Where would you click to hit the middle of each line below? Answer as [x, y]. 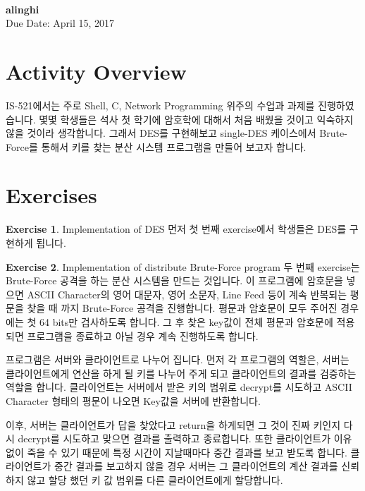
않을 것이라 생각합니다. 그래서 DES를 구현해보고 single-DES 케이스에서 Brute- [177, 133]
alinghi [23, 9]
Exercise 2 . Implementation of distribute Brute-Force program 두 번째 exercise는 [183, 266]
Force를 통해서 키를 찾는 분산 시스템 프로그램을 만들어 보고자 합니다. [156, 146]
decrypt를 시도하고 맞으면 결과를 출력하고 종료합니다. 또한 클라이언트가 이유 [185, 438]
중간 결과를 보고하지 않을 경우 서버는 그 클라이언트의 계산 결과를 [196, 466]
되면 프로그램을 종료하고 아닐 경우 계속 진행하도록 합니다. [132, 335]
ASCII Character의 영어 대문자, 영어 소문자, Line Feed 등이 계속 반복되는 [187, 294]
